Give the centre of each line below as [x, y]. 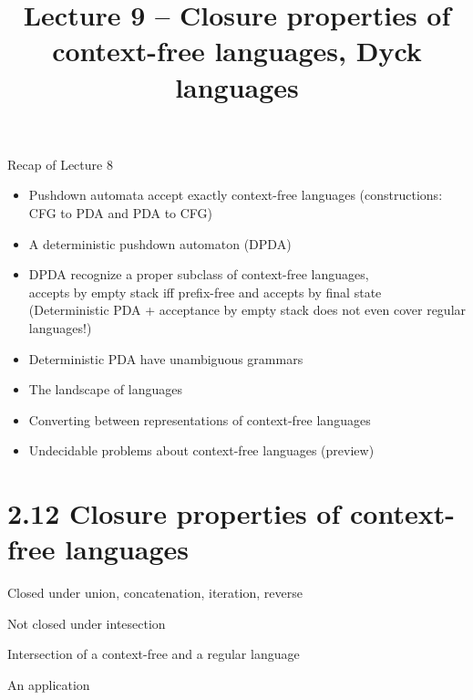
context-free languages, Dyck [237, 51]
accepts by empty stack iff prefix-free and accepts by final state [205, 292]
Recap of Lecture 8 [60, 164]
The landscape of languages [105, 389]
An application [49, 684]
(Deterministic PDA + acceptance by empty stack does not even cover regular [247, 310]
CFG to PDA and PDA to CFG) [121, 212]
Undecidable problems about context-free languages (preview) [201, 450]
